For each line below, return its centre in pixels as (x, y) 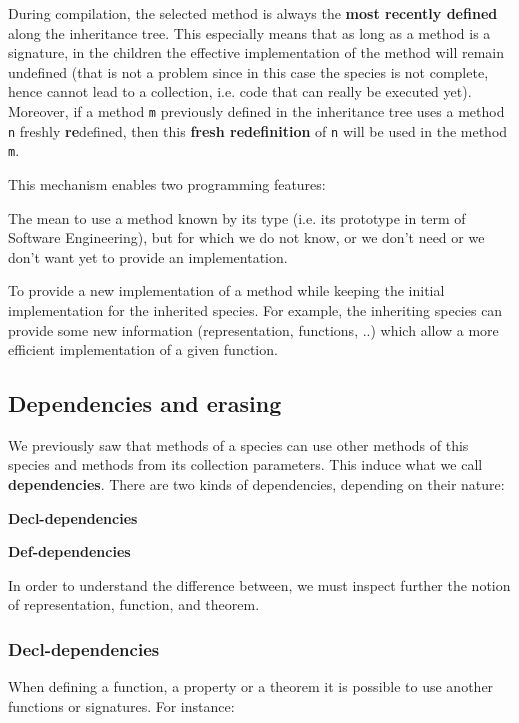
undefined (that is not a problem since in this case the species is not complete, (248, 71)
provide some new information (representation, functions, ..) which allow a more (253, 329)
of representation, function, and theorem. (134, 604)
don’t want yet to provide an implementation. (148, 256)
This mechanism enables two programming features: (167, 183)
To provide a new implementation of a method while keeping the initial (226, 290)
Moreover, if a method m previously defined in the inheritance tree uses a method (256, 110)
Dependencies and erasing (145, 403)
